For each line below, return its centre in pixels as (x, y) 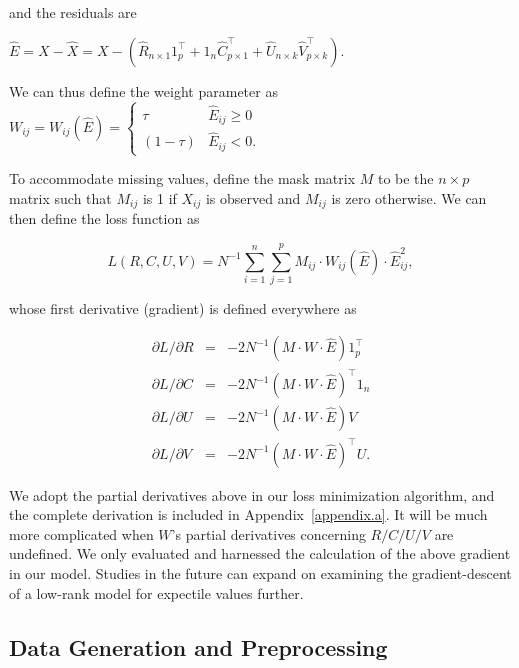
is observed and (253, 197)
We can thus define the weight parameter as (143, 90)
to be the (405, 178)
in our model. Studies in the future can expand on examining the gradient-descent (260, 572)
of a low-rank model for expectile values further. (156, 592)
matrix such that (60, 197)
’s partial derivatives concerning (268, 533)
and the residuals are (73, 12)
